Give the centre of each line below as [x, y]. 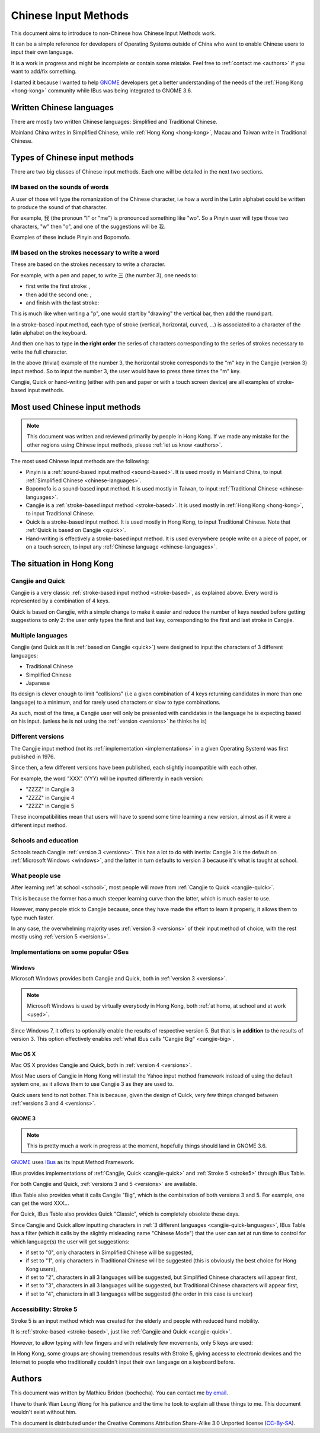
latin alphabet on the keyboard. [49, 333]
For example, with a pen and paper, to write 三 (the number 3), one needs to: [104, 275]
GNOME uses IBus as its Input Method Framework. [73, 1162]
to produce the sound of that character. [59, 207]
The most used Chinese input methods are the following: [80, 461]
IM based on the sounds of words [60, 187]
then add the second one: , [59, 294]
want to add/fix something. [44, 72]
